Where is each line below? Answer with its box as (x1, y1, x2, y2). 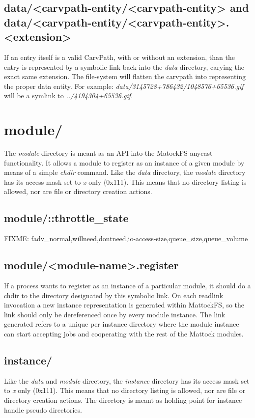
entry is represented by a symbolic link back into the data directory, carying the (4, 61, 244, 72)
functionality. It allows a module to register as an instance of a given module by (4, 157, 245, 167)
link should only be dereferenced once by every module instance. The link (4, 309, 226, 319)
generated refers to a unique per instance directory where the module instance (4, 319, 239, 329)
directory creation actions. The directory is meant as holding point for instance (4, 395, 242, 405)
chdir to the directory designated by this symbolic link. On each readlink (4, 290, 224, 300)
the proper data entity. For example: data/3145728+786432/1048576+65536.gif (4, 81, 244, 91)
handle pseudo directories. (4, 404, 82, 415)
